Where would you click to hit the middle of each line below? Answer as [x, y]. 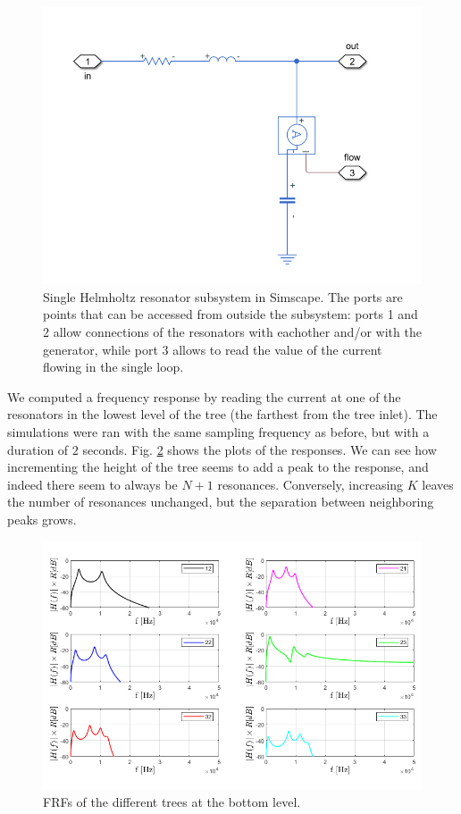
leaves [438, 484]
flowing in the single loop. [113, 367]
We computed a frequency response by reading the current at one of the [204, 396]
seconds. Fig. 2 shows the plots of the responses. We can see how [260, 449]
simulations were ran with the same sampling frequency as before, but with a [218, 432]
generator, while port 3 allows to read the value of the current [213, 349]
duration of [38, 449]
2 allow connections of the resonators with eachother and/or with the [232, 332]
